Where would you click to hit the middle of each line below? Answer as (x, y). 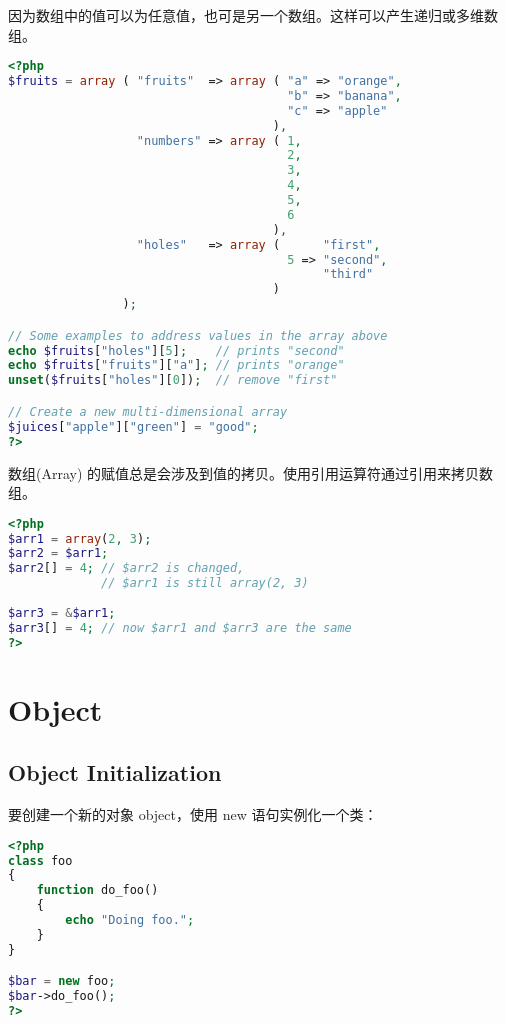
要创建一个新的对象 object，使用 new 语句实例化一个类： (193, 814)
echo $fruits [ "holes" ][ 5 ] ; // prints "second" (176, 350)
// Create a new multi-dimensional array (148, 411)
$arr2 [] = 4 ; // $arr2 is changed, (126, 568)
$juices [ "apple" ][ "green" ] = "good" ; (133, 426)
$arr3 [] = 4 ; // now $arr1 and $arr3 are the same (180, 627)
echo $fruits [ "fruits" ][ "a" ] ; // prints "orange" (176, 365)
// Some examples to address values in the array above (198, 335)
